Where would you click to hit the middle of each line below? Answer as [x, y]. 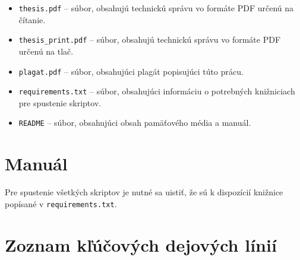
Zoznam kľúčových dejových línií [141, 244]
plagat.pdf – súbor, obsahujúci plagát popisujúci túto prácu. [131, 71]
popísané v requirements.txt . [61, 203]
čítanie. [32, 19]
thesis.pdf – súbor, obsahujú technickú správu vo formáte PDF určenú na [156, 8]
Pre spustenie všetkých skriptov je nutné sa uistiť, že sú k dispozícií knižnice [144, 192]
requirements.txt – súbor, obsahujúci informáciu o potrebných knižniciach [157, 91]
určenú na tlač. [46, 51]
